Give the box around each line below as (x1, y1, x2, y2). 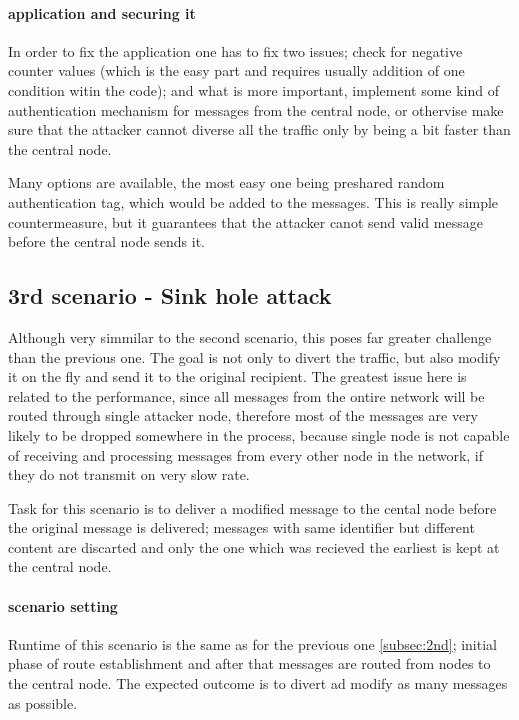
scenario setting (8, 595, 118, 616)
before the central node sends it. (8, 231, 206, 252)
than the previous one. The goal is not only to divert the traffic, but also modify (8, 346, 501, 367)
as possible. (8, 692, 78, 713)
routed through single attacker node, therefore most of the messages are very (8, 405, 479, 426)
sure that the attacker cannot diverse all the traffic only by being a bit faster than (8, 119, 511, 140)
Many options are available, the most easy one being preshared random (8, 172, 445, 193)
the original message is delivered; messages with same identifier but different (8, 517, 475, 538)
